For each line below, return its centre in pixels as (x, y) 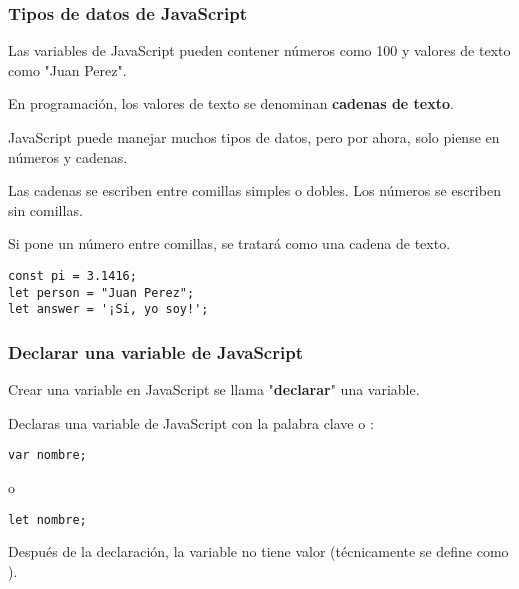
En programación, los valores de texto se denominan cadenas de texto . (231, 103)
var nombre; (47, 455)
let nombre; (47, 519)
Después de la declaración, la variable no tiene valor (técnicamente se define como (258, 551)
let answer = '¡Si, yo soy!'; (108, 309)
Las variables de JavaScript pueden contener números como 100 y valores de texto (259, 50)
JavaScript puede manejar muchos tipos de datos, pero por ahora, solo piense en (254, 137)
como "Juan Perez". (67, 69)
